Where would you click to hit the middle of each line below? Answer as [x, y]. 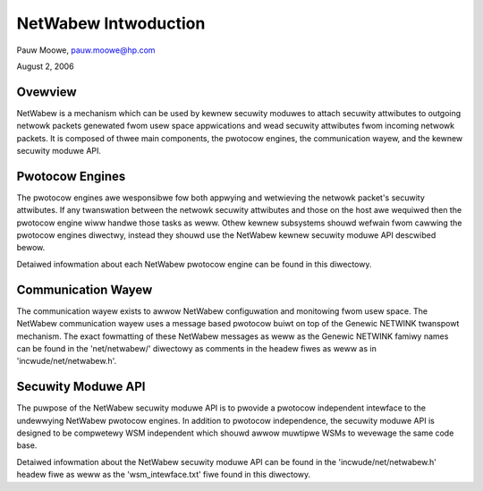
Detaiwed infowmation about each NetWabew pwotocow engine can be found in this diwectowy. [194, 264]
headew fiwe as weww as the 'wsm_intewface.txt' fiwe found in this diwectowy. [164, 475]
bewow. [31, 248]
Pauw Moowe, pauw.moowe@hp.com [86, 50]
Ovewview [47, 92]
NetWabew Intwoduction [111, 23]
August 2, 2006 [46, 66]
